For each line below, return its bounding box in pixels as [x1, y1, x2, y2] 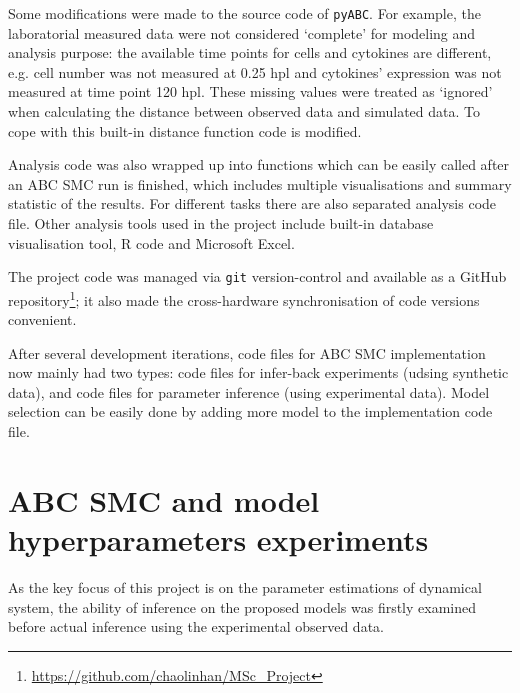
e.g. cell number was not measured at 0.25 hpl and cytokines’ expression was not [8, 61, 502, 82]
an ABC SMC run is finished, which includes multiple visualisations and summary [8, 173, 512, 194]
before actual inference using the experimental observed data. [8, 616, 384, 637]
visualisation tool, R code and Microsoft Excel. [8, 232, 295, 253]
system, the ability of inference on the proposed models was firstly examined [8, 596, 477, 617]
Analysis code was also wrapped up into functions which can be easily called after [8, 154, 510, 175]
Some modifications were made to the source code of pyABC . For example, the [8, 3, 481, 23]
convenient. [8, 309, 77, 330]
